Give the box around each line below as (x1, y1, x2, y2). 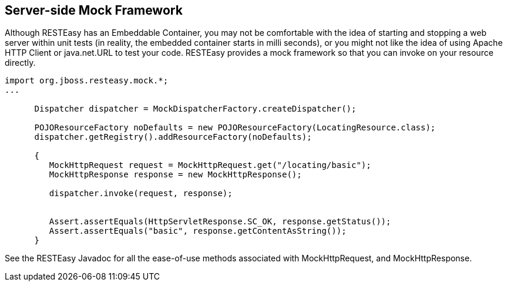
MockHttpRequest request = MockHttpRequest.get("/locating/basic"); (49, 160, 371, 170)
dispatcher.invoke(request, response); (49, 189, 233, 198)
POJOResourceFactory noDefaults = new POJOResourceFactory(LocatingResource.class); (34, 123, 436, 133)
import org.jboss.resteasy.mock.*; (5, 76, 169, 86)
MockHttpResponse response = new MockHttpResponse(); (49, 170, 302, 180)
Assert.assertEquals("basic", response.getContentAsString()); (49, 226, 347, 236)
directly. (5, 58, 36, 68)
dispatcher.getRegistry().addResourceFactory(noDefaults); (34, 132, 312, 142)
